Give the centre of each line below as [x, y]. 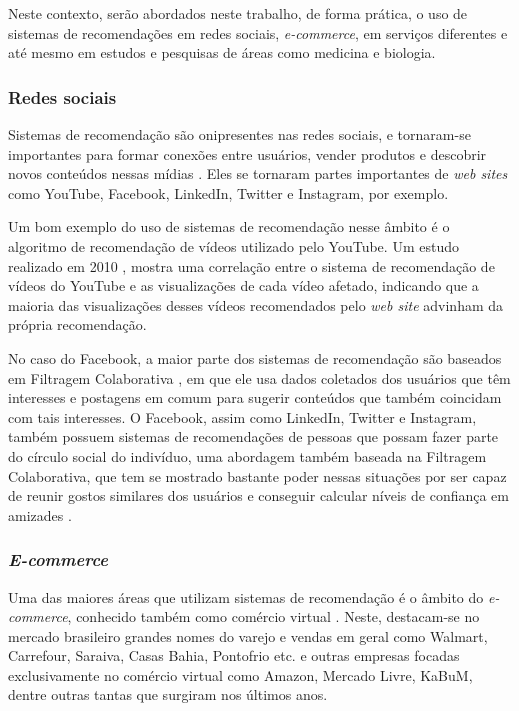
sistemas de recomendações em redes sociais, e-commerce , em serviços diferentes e [258, 32]
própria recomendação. [77, 324]
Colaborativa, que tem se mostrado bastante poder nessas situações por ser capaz [257, 475]
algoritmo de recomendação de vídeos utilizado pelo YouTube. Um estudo [233, 245]
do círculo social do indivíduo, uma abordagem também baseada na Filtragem [247, 455]
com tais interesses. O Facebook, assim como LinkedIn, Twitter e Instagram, [242, 416]
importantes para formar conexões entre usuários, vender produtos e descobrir [247, 153]
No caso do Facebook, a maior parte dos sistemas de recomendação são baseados [255, 357]
